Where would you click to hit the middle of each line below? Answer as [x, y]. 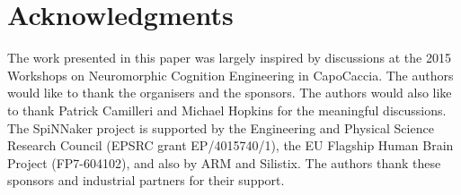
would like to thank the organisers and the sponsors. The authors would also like [230, 93]
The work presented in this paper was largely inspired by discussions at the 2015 [229, 58]
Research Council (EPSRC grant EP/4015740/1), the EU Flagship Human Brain [230, 145]
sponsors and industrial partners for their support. [146, 180]
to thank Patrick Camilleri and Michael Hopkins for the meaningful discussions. [227, 110]
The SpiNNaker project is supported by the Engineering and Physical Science [221, 127]
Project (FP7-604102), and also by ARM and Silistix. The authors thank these [224, 162]
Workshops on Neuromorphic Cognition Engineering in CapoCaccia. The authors [230, 75]
